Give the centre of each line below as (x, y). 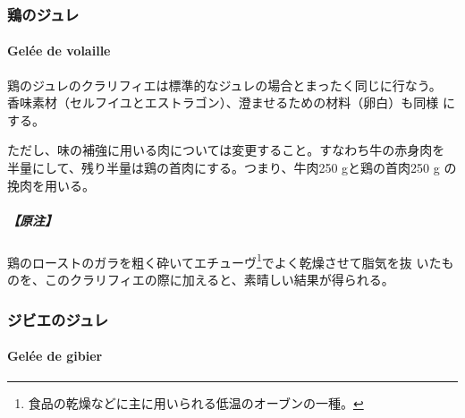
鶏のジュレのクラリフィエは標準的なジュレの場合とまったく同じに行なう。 (224, 85)
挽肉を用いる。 (51, 185)
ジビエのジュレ (58, 319)
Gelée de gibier (55, 356)
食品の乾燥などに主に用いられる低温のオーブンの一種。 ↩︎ (196, 403)
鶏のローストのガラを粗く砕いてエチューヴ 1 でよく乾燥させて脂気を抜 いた (224, 260)
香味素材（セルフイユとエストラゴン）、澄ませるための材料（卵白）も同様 (223, 102)
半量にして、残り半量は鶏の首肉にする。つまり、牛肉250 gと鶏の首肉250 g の (232, 168)
